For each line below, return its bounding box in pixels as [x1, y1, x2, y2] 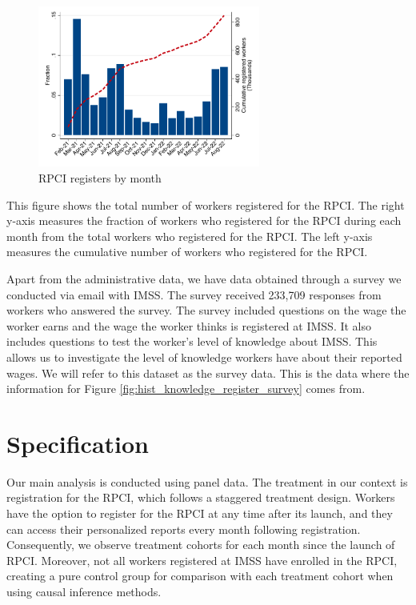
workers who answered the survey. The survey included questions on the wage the [6, 302, 406, 319]
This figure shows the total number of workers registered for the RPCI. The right [6, 196, 405, 213]
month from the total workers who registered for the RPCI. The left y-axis [6, 227, 373, 244]
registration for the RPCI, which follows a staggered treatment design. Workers [6, 489, 395, 506]
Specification [6, 427, 149, 459]
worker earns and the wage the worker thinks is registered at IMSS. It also [6, 317, 372, 334]
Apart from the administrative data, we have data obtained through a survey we [6, 270, 402, 286]
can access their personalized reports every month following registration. [6, 520, 361, 537]
